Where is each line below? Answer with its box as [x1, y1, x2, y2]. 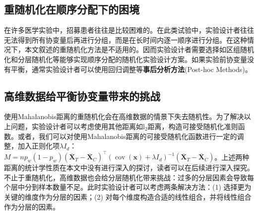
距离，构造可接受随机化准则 [147, 121, 238, 131]
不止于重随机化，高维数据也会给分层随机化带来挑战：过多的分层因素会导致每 [4, 172, 254, 182]
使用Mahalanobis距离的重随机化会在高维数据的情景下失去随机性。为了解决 [4, 111, 244, 122]
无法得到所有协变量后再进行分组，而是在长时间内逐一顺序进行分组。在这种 [4, 34, 247, 45]
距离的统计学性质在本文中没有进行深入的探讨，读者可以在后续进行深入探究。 [4, 162, 254, 173]
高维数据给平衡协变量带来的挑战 [4, 88, 160, 103]
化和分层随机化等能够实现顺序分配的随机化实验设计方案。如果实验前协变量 [4, 54, 247, 64]
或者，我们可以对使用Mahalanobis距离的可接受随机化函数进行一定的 [17, 131, 237, 141]
